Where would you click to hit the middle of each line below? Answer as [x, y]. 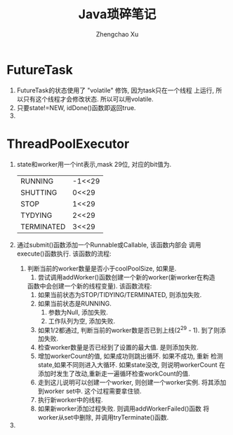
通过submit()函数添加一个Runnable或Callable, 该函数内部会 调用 [109, 244]
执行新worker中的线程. [70, 400]
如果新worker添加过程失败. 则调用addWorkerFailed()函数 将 [124, 409]
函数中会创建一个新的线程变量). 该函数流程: [89, 286]
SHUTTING [39, 192]
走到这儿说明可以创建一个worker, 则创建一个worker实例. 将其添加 [132, 382]
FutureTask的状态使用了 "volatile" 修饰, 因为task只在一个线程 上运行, [115, 90]
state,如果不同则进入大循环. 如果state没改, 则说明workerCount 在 [131, 365]
